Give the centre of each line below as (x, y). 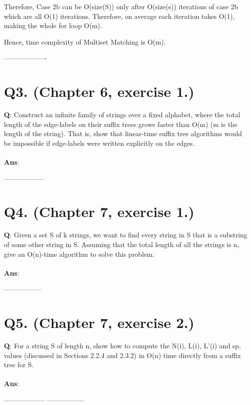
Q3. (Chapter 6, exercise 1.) (99, 91)
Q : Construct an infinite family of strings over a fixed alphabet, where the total (122, 115)
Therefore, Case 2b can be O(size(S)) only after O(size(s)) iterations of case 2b (121, 6)
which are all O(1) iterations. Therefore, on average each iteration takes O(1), (119, 16)
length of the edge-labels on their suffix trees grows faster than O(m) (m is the (121, 124)
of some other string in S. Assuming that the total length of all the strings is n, (122, 244)
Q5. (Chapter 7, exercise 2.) (99, 322)
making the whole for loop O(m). (53, 25)
